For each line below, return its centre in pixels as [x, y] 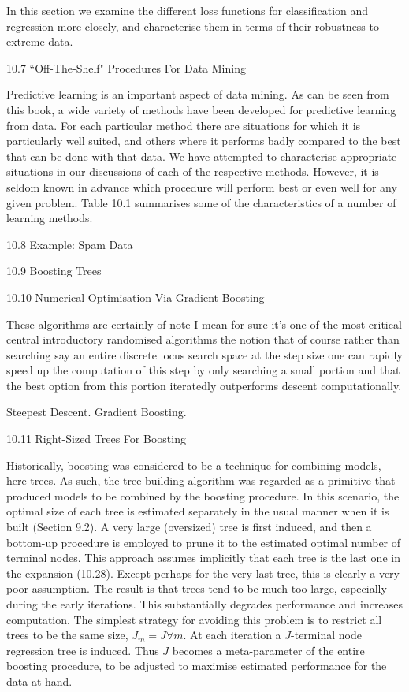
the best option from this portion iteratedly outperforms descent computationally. [204, 385]
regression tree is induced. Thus [83, 650]
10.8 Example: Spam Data [70, 244]
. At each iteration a [232, 635]
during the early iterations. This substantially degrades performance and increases [204, 604]
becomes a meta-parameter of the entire [268, 650]
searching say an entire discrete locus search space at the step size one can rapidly [204, 354]
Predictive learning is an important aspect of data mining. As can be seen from [198, 94]
